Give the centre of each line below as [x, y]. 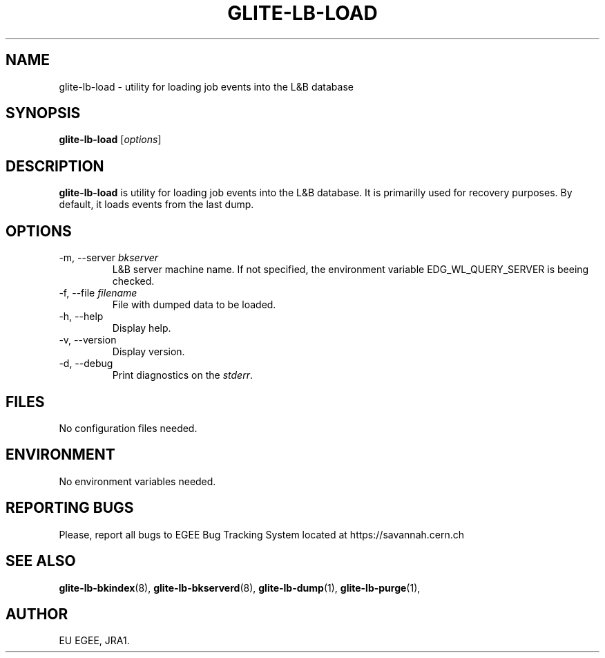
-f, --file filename [98, 293]
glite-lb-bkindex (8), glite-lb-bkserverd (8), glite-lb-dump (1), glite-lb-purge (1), [240, 587]
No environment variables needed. [137, 481]
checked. [133, 281]
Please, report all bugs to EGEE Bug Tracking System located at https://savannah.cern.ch [262, 534]
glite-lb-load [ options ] [110, 140]
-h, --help [81, 317]
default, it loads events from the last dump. [156, 205]
